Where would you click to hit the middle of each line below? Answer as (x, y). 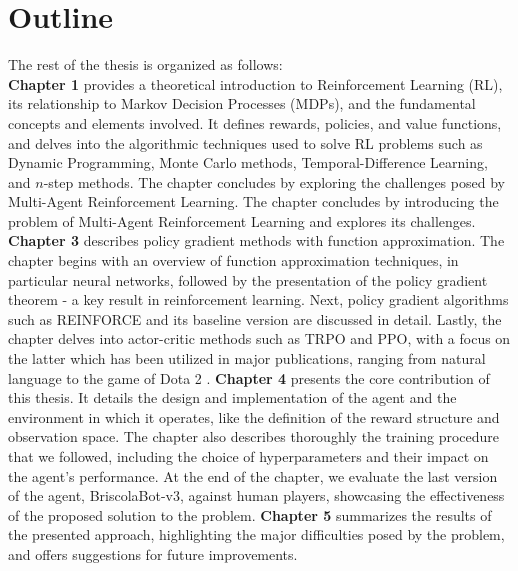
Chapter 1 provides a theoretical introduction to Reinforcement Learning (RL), (255, 83)
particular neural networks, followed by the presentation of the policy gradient (248, 279)
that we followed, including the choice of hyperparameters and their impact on (248, 456)
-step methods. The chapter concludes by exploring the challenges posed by (274, 181)
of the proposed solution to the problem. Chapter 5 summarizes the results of (250, 514)
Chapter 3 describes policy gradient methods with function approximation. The (256, 240)
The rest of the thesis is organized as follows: (145, 64)
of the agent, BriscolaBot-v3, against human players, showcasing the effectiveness (256, 495)
